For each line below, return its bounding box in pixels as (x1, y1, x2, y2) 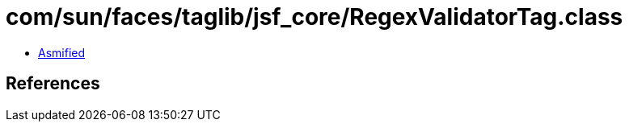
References (6, 73, 100, 94)
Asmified (38, 45, 86, 60)
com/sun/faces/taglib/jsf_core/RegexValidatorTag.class (6, 3, 623, 31)
